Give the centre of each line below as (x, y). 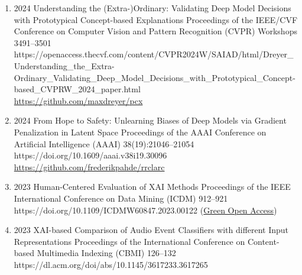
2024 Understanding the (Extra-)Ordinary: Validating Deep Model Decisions (152, 8)
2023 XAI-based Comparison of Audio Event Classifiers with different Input (151, 230)
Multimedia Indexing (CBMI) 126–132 (106, 253)
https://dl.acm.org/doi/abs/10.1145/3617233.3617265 (111, 264)
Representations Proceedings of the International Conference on (129, 241)
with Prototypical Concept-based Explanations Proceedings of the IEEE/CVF (156, 19)
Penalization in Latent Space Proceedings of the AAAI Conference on (140, 132)
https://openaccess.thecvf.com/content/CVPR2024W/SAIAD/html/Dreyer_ (154, 54)
